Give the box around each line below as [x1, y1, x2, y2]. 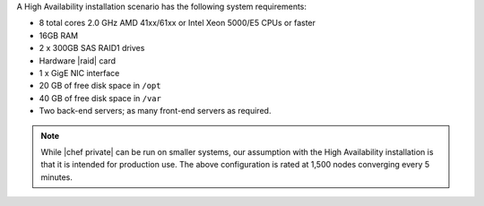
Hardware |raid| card [39, 55, 117, 66]
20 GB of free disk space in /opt [39, 81, 161, 91]
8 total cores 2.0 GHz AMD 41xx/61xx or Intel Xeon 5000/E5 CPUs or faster [39, 18, 316, 29]
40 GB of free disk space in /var [39, 92, 161, 103]
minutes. [40, 171, 73, 183]
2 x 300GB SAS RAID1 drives [39, 43, 145, 54]
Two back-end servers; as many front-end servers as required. [39, 106, 272, 116]
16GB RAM [39, 30, 79, 40]
